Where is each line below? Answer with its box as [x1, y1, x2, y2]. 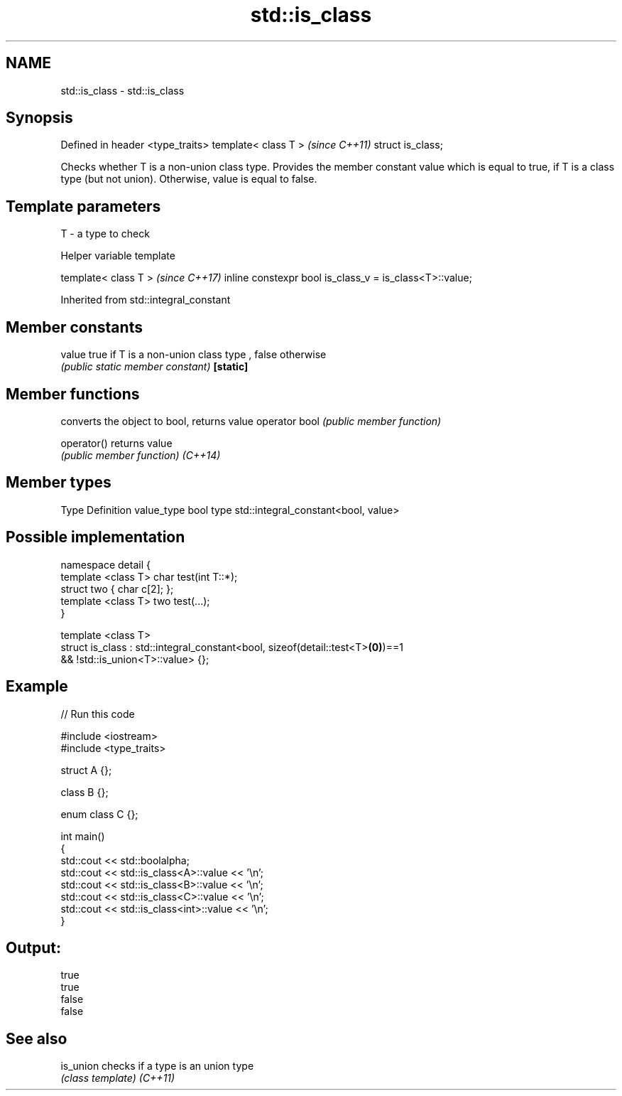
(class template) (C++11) [60, 1072, 175, 1085]
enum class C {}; [60, 807, 138, 820]
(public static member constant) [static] [60, 360, 249, 373]
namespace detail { [60, 558, 151, 571]
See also [6, 1029, 67, 1048]
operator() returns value [60, 436, 173, 449]
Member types [6, 473, 111, 492]
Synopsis [6, 109, 73, 127]
